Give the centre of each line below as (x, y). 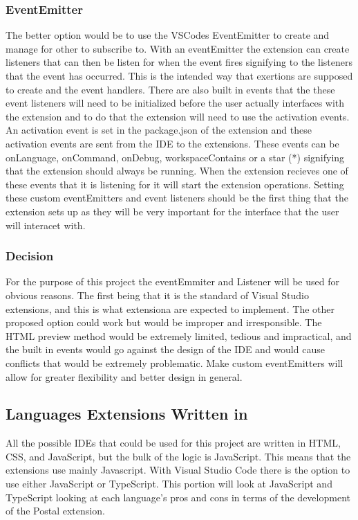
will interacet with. (46, 225)
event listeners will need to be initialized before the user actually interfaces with (175, 103)
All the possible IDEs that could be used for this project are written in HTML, (173, 443)
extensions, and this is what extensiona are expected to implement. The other (170, 308)
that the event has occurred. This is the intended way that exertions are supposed (179, 75)
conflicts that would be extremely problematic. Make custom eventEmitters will (175, 362)
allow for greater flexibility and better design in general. (124, 376)
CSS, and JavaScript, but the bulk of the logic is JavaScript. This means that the (178, 456)
